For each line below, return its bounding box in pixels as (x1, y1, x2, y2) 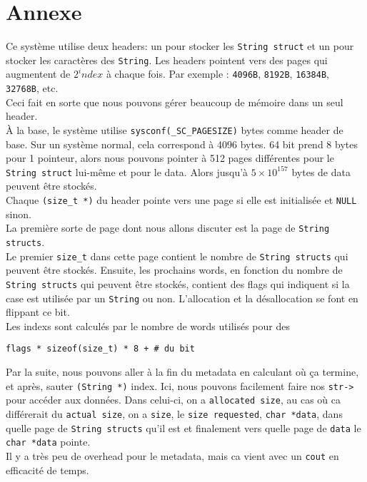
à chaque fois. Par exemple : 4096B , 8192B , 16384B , (106, 66, 329, 81)
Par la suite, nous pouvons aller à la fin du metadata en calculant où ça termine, (6, 364, 359, 379)
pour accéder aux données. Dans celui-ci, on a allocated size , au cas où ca (6, 392, 341, 407)
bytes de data (291, 164, 351, 179)
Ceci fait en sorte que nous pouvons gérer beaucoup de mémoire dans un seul (6, 94, 343, 109)
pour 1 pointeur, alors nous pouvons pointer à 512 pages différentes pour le (6, 150, 334, 165)
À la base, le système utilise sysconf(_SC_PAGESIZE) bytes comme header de (6, 122, 343, 137)
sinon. (6, 206, 31, 221)
